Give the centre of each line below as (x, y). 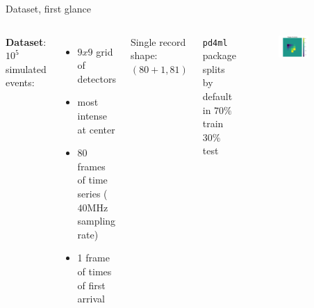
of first (91, 285)
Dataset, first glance (48, 8)
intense (92, 115)
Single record (158, 41)
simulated (26, 68)
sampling (97, 221)
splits (214, 68)
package (219, 55)
